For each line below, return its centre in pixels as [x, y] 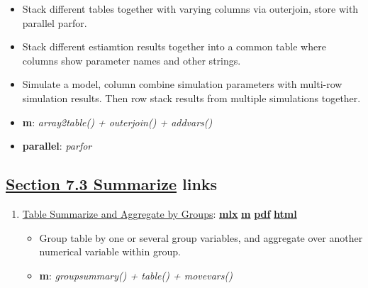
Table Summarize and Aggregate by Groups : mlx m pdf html [160, 213]
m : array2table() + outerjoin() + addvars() [117, 122]
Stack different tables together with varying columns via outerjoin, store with [190, 9]
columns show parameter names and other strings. [132, 60]
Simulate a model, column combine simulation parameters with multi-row [182, 84]
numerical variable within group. [110, 251]
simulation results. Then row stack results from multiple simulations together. [191, 98]
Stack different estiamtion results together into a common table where [174, 46]
